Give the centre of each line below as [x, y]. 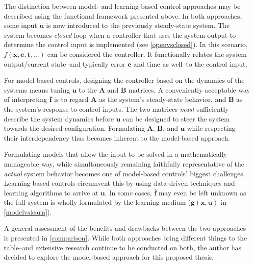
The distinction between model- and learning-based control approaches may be [122, 6]
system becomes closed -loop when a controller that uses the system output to [120, 35]
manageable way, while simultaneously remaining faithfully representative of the [124, 163]
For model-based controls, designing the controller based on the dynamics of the [124, 80]
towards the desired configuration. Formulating [75, 128]
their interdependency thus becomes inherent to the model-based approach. [117, 137]
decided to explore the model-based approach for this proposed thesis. [109, 257]
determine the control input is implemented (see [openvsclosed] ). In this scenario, [126, 44]
